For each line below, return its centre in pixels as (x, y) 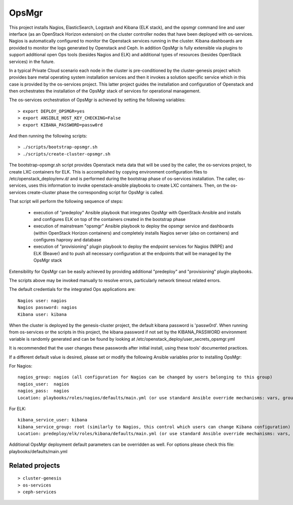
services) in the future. (32, 62)
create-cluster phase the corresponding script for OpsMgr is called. (95, 192)
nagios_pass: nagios (43, 391)
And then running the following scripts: (48, 136)
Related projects (35, 465)
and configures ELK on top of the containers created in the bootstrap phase (109, 219)
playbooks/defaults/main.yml (38, 451)
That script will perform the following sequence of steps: (66, 201)
